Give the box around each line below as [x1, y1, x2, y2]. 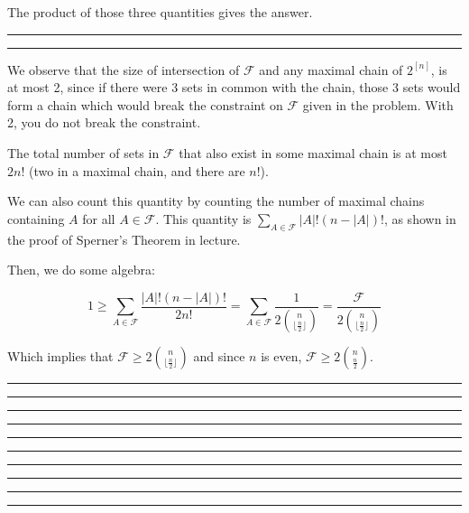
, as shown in [383, 209, 456, 228]
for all [82, 209, 115, 228]
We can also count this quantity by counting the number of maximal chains [7, 191, 425, 210]
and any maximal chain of [259, 60, 403, 79]
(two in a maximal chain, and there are [28, 161, 245, 180]
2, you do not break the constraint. [7, 113, 201, 132]
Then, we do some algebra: [7, 260, 155, 279]
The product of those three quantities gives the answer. [7, 3, 313, 21]
